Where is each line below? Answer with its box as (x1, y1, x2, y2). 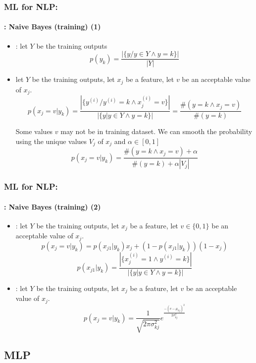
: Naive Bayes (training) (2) (4, 201, 101, 212)
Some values (15, 126, 53, 137)
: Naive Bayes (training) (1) (4, 21, 101, 32)
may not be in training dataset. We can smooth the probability (60, 126, 253, 137)
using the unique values (15, 136, 87, 146)
